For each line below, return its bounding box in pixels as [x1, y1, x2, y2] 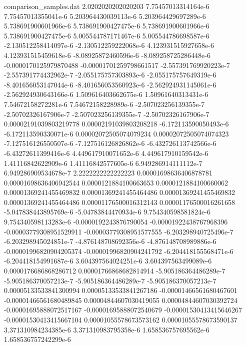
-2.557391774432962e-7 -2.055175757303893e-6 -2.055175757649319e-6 [4, 69, 216, 80]
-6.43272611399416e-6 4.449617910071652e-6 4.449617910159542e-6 [4, 147, 208, 158]
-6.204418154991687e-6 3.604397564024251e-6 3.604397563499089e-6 [4, 255, 212, 266]
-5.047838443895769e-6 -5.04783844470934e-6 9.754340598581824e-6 [4, 206, 210, 217]
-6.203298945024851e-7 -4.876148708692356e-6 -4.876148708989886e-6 [4, 236, 216, 246]
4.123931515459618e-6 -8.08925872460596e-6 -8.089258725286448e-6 [4, 49, 210, 60]
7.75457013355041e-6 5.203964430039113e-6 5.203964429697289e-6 [4, 10, 206, 21]
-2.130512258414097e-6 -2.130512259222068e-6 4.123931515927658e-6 [4, 40, 214, 50]
